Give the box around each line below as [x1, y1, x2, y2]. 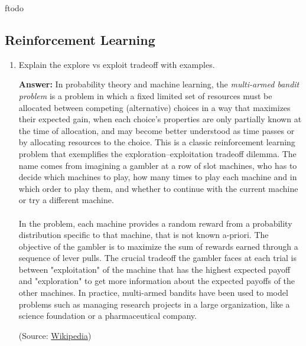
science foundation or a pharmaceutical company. [18, 309, 197, 322]
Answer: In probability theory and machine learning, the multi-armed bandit [18, 78, 300, 90]
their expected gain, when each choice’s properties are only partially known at [18, 113, 302, 125]
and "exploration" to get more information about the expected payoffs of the [18, 275, 295, 287]
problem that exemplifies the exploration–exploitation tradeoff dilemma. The [18, 147, 297, 159]
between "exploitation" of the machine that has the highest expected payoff [18, 263, 291, 275]
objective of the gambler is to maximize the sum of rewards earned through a [18, 240, 298, 252]
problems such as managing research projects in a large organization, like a [18, 298, 290, 310]
